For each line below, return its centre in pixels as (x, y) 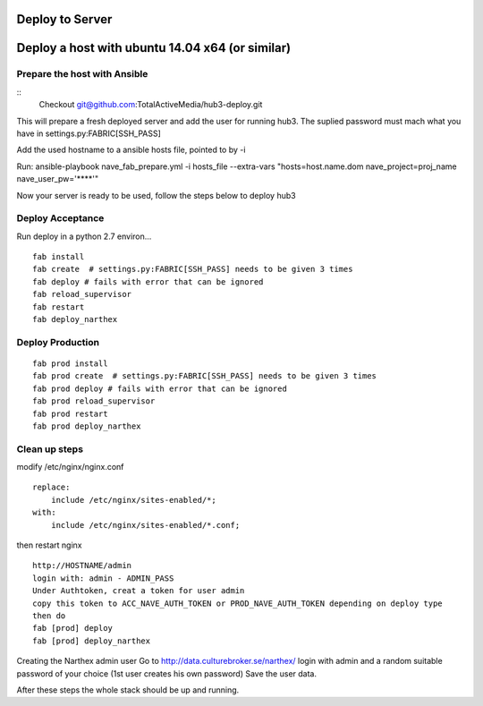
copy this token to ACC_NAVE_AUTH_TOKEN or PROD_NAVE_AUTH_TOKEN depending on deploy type (237, 603)
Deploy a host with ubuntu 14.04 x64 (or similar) (153, 48)
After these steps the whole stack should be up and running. (128, 690)
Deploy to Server (64, 19)
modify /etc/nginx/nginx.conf (70, 467)
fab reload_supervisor (82, 294)
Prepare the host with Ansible (82, 74)
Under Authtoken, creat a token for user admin (139, 591)
